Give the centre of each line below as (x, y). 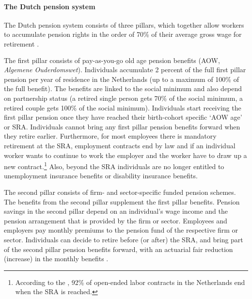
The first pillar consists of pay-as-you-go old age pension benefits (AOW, (112, 60)
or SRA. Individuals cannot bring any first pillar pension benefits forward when (122, 126)
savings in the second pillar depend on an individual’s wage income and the (116, 211)
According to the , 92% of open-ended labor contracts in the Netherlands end (130, 282)
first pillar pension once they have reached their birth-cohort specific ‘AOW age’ (123, 117)
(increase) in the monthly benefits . (56, 259)
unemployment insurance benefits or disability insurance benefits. (101, 176)
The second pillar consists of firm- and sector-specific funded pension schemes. (120, 192)
